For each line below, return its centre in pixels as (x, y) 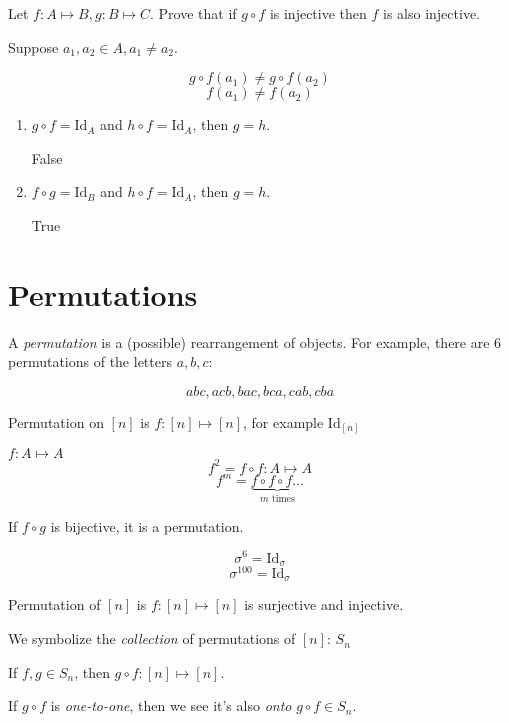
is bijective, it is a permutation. (147, 525)
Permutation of (54, 604)
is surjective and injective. (324, 604)
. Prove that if (193, 13)
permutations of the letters (90, 361)
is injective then (318, 13)
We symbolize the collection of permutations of (152, 638)
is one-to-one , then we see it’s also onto (171, 705)
